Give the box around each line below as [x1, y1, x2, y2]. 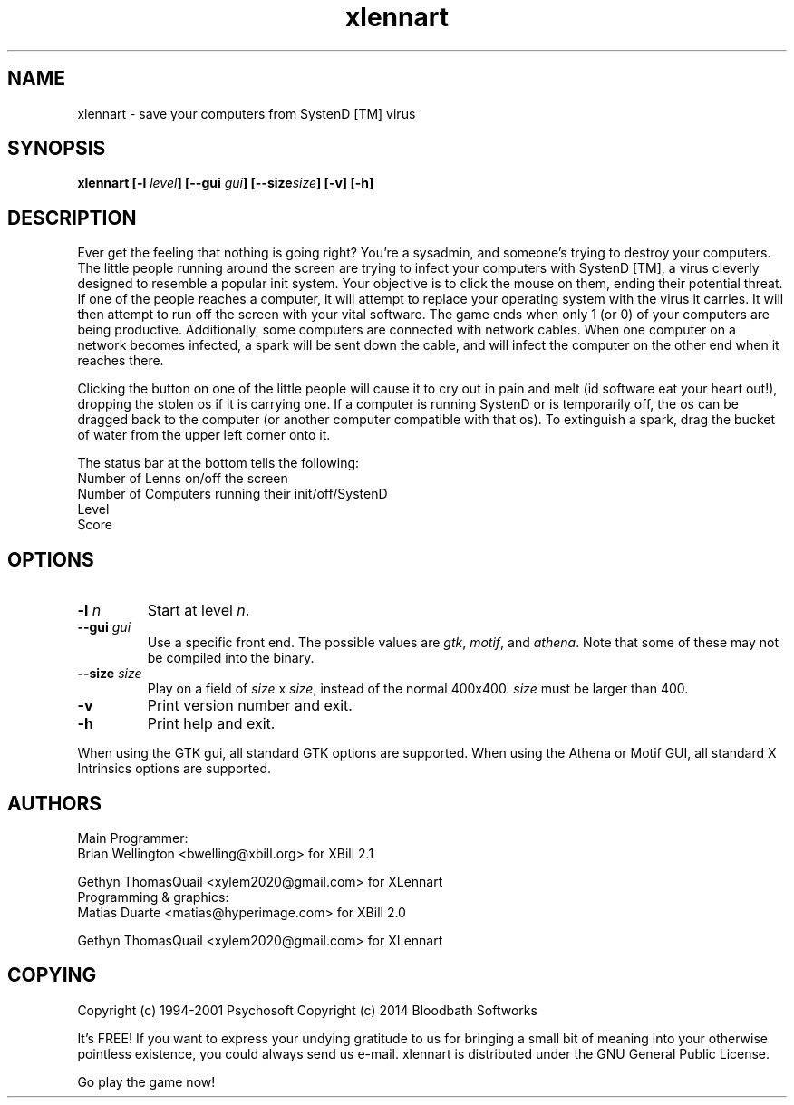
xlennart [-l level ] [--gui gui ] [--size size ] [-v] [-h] [77, 175, 374, 191]
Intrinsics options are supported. [77, 761, 272, 777]
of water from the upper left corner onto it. [77, 427, 331, 443]
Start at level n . [147, 601, 250, 620]
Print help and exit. [147, 714, 276, 733]
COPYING [7, 964, 97, 987]
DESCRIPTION [7, 206, 137, 229]
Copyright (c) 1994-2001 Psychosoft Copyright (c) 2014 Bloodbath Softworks [77, 1002, 537, 1018]
